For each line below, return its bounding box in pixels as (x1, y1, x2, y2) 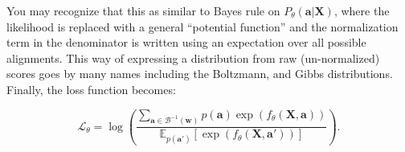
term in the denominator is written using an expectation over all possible (6, 34, 366, 51)
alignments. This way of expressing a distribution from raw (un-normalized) (6, 49, 380, 66)
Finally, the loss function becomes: (6, 80, 176, 97)
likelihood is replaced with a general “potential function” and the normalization (6, 18, 399, 35)
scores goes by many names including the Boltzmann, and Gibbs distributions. (6, 65, 393, 82)
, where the (333, 2, 390, 18)
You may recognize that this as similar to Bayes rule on (6, 2, 280, 18)
